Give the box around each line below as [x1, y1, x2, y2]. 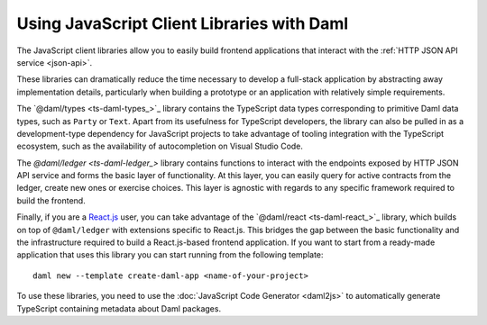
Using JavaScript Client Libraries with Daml [16, 14, 349, 33]
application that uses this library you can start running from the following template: [16, 249, 324, 260]
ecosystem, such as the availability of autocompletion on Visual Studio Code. [16, 140, 304, 152]
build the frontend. [16, 194, 86, 206]
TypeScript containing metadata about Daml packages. [16, 302, 221, 314]
